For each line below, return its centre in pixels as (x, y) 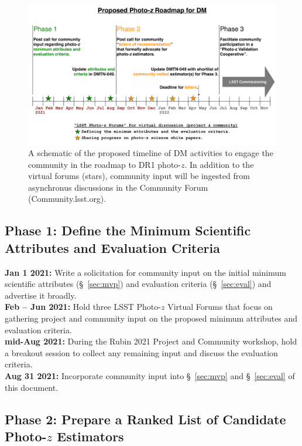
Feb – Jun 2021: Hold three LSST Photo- (83, 307)
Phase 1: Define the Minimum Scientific (128, 230)
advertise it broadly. (41, 295)
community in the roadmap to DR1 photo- (104, 164)
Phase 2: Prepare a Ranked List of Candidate (145, 419)
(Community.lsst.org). (67, 199)
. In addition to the (219, 164)
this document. (32, 387)
